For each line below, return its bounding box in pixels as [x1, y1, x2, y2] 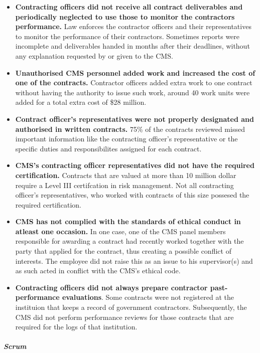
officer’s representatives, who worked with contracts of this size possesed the [15, 190, 249, 200]
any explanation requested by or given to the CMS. [15, 50, 173, 61]
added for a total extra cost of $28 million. [15, 97, 147, 107]
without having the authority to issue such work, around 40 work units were [15, 87, 250, 97]
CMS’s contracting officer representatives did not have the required [15, 160, 254, 170]
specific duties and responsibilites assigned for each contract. [15, 143, 202, 153]
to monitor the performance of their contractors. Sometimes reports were [15, 31, 240, 41]
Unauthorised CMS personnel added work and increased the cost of [15, 67, 255, 78]
